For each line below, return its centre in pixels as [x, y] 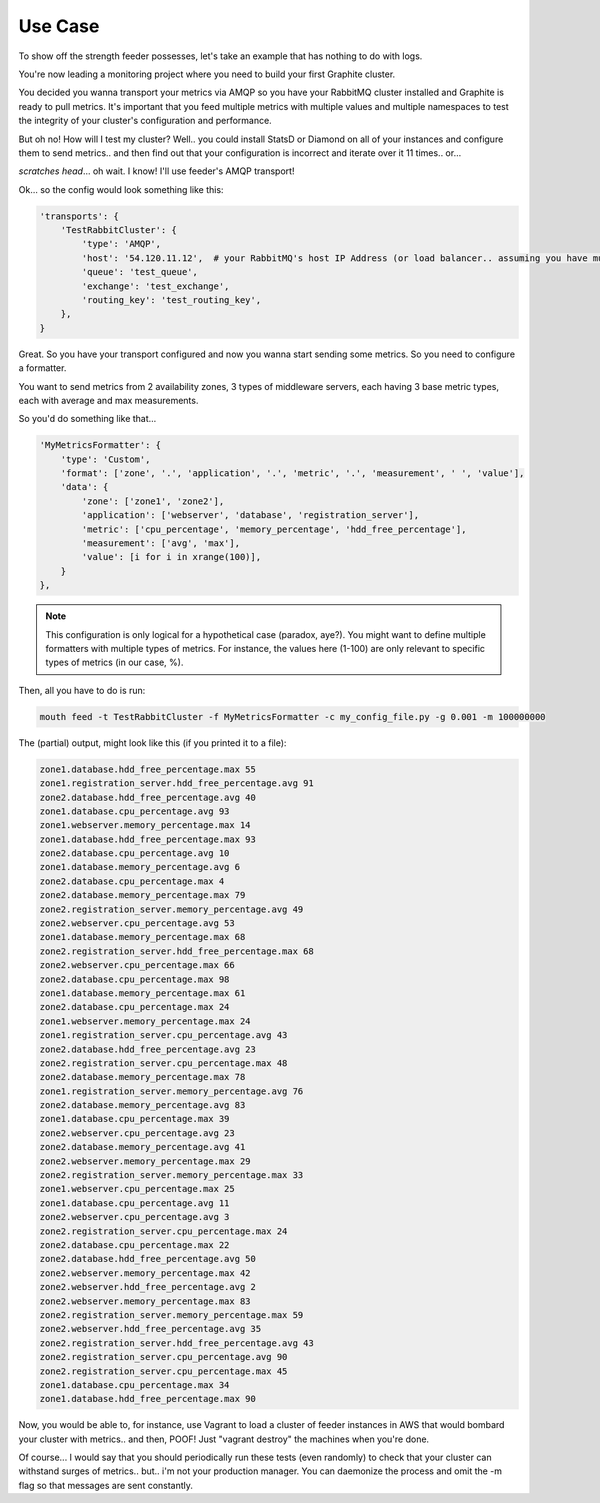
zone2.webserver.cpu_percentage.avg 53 [137, 923]
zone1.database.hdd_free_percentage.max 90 [148, 1399]
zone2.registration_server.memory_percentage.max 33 [171, 1175]
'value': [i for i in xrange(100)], [171, 557]
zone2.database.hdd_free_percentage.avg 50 [148, 1259]
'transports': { [79, 216]
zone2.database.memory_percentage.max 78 [142, 1077]
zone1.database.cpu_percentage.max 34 [134, 1384]
